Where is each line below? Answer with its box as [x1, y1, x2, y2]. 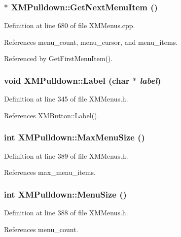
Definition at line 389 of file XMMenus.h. [4, 150, 128, 161]
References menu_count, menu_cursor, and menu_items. [4, 36, 178, 47]
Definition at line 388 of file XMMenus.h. [4, 207, 128, 218]
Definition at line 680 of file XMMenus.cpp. [4, 20, 135, 31]
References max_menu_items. [4, 167, 96, 177]
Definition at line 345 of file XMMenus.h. [4, 94, 128, 104]
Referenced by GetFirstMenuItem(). [4, 53, 113, 64]
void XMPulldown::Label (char [4, 74, 130, 86]
